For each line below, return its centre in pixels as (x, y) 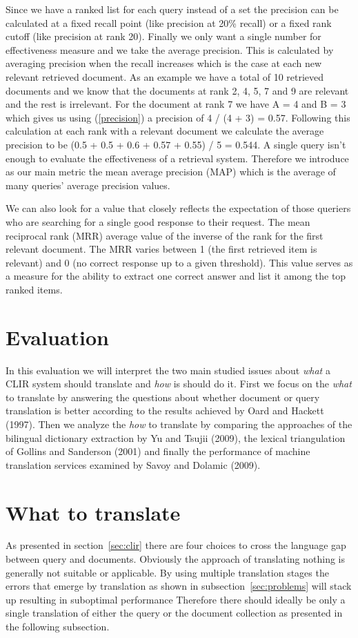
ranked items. (34, 289)
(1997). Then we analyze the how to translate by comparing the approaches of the (179, 424)
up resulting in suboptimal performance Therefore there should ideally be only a (176, 599)
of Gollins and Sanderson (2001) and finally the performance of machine (158, 451)
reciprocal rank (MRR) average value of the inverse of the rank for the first (165, 235)
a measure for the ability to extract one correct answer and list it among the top (176, 276)
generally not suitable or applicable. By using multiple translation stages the (167, 572)
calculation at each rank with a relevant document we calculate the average (165, 131)
